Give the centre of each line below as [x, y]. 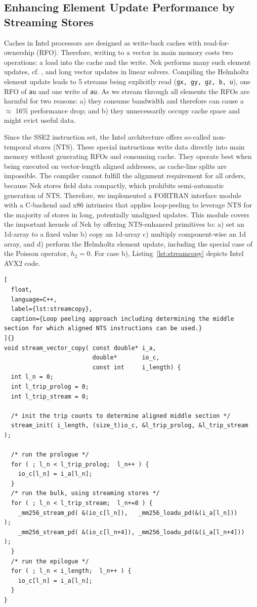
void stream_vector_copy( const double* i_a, [80, 348]
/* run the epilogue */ [50, 561]
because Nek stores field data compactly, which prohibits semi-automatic [114, 185]
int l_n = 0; [32, 377]
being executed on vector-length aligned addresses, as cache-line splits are [115, 166]
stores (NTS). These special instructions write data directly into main [139, 146]
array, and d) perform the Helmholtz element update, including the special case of [128, 243]
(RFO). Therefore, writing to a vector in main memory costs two [135, 52]
